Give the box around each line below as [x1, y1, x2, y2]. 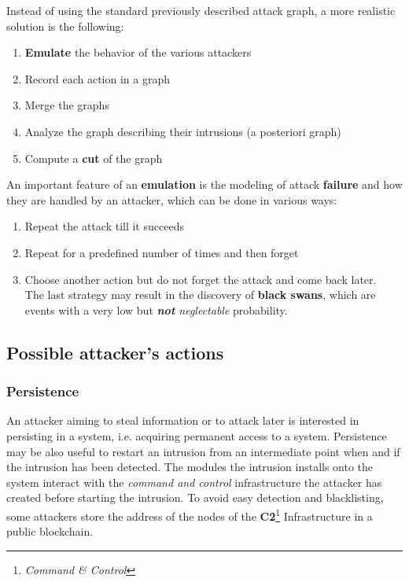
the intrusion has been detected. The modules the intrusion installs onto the [6, 459, 374, 475]
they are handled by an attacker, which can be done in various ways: [6, 191, 337, 208]
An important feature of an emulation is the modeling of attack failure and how [6, 176, 403, 193]
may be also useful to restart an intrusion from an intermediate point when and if [6, 443, 400, 459]
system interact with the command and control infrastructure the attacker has [6, 473, 382, 490]
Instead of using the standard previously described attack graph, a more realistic [6, 2, 396, 18]
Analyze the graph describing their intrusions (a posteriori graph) [24, 123, 341, 139]
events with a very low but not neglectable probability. [24, 301, 288, 318]
